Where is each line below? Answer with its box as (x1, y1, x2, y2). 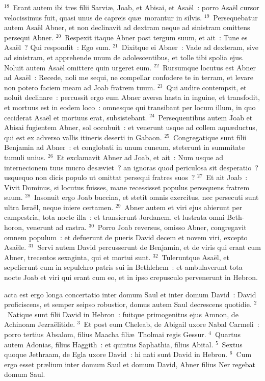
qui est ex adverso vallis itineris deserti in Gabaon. (4, 132, 162, 142)
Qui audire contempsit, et (166, 82, 247, 92)
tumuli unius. (4, 151, 46, 162)
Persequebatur (213, 12, 258, 22)
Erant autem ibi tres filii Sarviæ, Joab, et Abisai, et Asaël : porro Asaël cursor (13, 2, 259, 12)
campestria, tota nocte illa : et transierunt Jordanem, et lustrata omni (4, 212, 225, 222)
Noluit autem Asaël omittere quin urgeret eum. (4, 62, 152, 72)
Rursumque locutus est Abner (163, 62, 256, 72)
